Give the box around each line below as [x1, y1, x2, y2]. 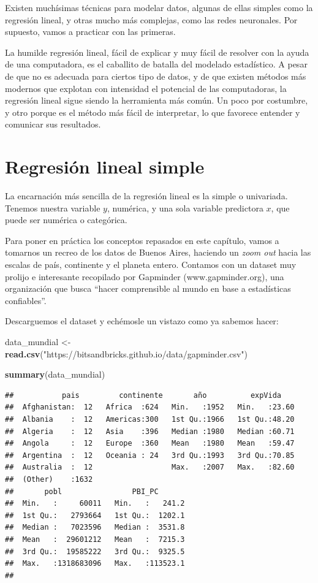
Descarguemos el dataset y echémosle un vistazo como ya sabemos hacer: [5, 314, 279, 327]
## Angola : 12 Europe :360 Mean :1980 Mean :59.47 [5, 439, 295, 448]
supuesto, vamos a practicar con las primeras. [5, 25, 176, 38]
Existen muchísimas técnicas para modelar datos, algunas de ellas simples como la [5, 1, 313, 13]
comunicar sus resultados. [5, 118, 101, 131]
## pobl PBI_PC [5, 487, 159, 496]
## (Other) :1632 [5, 474, 93, 484]
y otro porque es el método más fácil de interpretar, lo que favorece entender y [5, 105, 300, 118]
